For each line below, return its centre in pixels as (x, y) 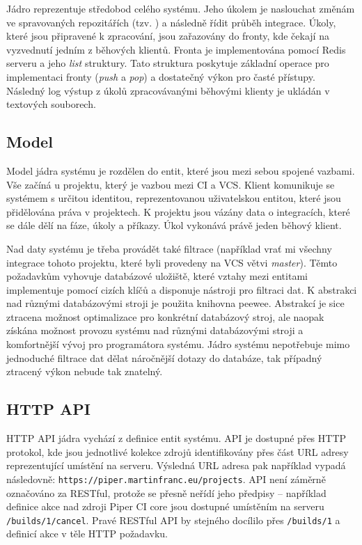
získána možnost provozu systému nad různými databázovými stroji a (155, 330)
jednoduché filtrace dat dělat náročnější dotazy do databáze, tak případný (164, 357)
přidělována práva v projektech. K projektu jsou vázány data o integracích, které (178, 211)
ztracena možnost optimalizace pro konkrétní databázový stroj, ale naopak (165, 316)
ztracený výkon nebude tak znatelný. (85, 371)
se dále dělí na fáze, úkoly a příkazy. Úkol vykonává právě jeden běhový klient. (174, 225)
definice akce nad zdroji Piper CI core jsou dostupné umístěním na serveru (165, 506)
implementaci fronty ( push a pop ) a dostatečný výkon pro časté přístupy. (161, 76)
